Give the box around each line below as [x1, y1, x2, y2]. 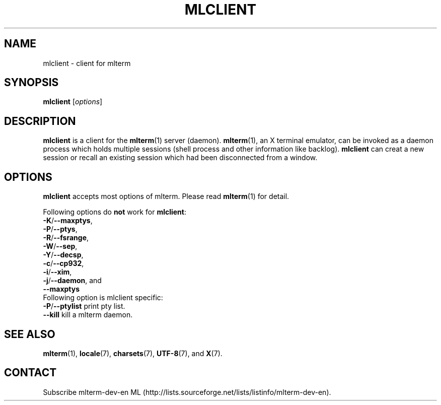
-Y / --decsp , [43, 250, 84, 259]
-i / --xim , [43, 267, 72, 277]
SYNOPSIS [4, 76, 59, 89]
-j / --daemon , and [43, 276, 102, 285]
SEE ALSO [4, 327, 55, 341]
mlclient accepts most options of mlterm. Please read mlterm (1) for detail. [43, 192, 289, 201]
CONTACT [4, 366, 57, 379]
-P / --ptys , [43, 225, 78, 234]
